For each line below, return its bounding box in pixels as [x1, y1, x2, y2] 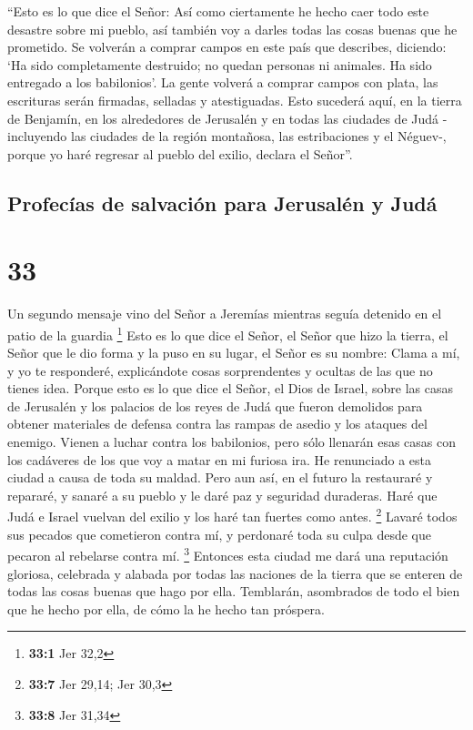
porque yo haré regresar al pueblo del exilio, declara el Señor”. [7, 144, 353, 163]
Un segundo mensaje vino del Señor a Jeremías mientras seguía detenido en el [7, 304, 442, 323]
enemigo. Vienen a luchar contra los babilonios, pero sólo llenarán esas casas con [7, 432, 456, 451]
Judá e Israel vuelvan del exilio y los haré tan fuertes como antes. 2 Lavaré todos [7, 504, 458, 526]
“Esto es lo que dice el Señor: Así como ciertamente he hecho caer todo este [7, 2, 429, 20]
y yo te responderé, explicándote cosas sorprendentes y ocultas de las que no [7, 360, 433, 380]
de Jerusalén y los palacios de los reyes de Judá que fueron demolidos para [7, 396, 423, 415]
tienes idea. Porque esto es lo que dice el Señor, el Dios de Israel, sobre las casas [7, 379, 453, 398]
